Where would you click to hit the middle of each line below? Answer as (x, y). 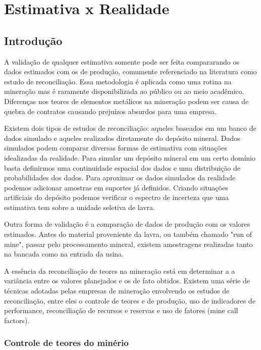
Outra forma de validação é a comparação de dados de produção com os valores (127, 224)
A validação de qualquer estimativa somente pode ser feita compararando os (122, 61)
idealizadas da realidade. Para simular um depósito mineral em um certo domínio (130, 157)
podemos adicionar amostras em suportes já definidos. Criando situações (116, 187)
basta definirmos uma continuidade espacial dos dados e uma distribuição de (122, 167)
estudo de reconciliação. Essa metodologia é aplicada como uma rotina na (118, 81)
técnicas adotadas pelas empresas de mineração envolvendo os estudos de (117, 291)
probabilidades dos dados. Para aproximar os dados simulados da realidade (120, 178)
